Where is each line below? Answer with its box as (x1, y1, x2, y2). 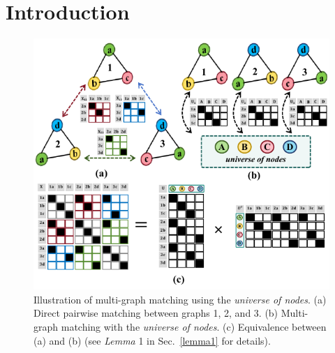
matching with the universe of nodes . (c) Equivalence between (61, 320, 327, 334)
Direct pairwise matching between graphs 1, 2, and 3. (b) (33, 306, 278, 320)
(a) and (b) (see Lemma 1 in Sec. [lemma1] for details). (33, 333, 271, 347)
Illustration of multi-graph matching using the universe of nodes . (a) (33, 292, 327, 306)
